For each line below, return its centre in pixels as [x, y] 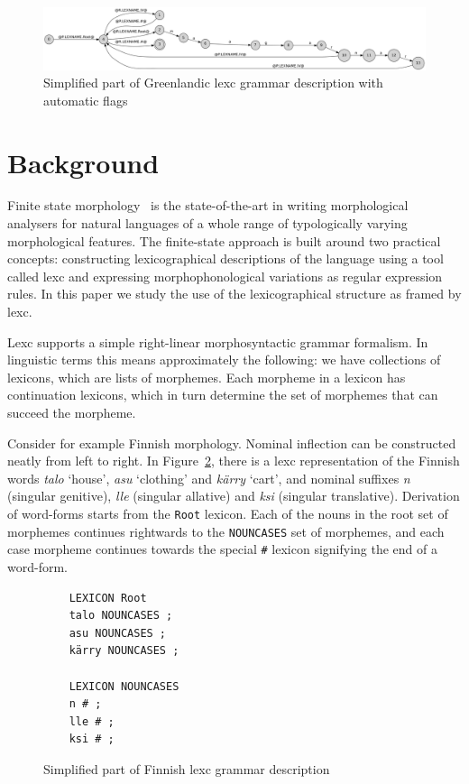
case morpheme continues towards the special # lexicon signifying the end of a [222, 549]
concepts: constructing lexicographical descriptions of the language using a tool [225, 258]
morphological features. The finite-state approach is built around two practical [224, 240]
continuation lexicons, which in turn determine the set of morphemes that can [223, 395]
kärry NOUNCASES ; [124, 651]
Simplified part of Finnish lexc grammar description [187, 768]
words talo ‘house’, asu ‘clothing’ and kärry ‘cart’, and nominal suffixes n [209, 478]
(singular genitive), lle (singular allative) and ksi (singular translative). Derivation [234, 496]
